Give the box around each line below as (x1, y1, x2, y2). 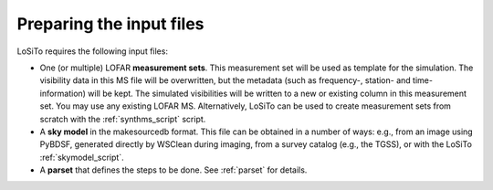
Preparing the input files (16, 14, 205, 34)
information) (39, 88, 87, 99)
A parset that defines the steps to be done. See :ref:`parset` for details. (39, 164, 308, 175)
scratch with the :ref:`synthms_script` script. (39, 113, 206, 124)
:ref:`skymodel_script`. (39, 152, 124, 163)
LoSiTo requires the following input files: (16, 46, 169, 57)
